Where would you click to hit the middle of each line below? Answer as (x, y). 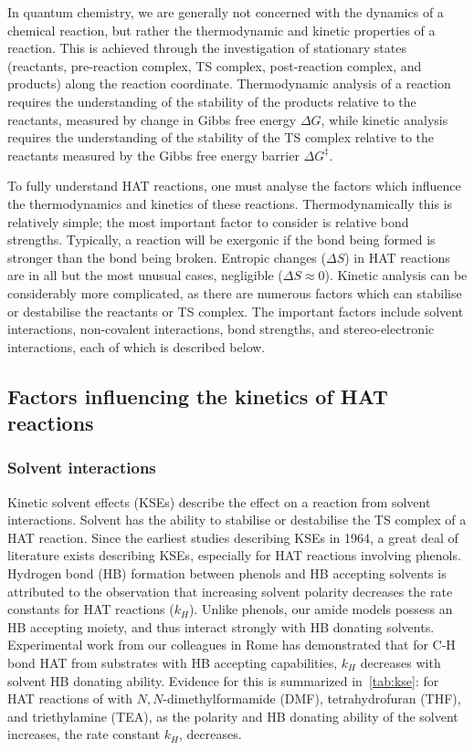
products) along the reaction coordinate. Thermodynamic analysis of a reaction (229, 83)
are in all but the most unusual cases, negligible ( (145, 275)
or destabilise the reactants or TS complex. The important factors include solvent (236, 311)
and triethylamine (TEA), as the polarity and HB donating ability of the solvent (233, 716)
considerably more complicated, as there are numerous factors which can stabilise (235, 292)
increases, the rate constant (84, 734)
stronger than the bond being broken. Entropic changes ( (167, 257)
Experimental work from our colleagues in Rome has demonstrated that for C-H (232, 645)
